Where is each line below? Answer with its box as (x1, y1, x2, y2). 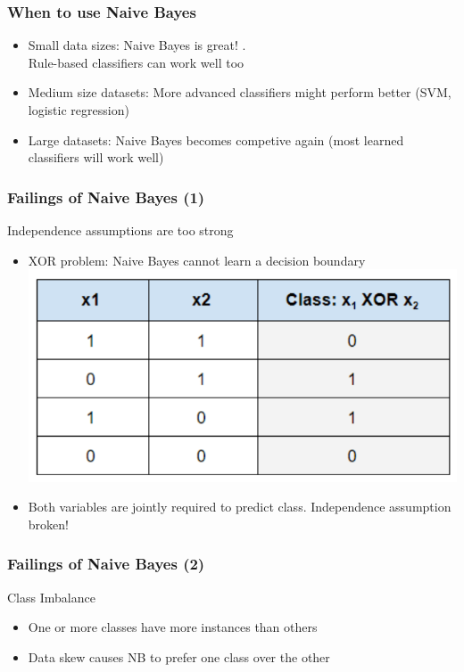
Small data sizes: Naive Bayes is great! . (28, 36, 246, 54)
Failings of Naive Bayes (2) (7, 553, 205, 575)
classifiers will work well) (28, 148, 164, 167)
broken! (28, 514, 69, 533)
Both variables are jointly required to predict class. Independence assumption (28, 497, 452, 516)
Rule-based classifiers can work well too (28, 53, 244, 71)
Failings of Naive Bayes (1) (7, 185, 205, 208)
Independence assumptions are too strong (7, 221, 234, 239)
